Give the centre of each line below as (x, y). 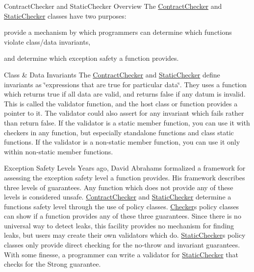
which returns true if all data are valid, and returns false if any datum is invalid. (125, 94)
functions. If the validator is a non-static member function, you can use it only (122, 142)
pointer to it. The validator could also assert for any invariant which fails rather (124, 113)
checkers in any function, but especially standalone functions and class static (119, 132)
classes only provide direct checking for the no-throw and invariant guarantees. (122, 245)
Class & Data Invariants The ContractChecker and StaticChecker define (112, 74)
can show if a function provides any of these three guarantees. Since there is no (123, 216)
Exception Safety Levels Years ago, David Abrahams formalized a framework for (125, 168)
